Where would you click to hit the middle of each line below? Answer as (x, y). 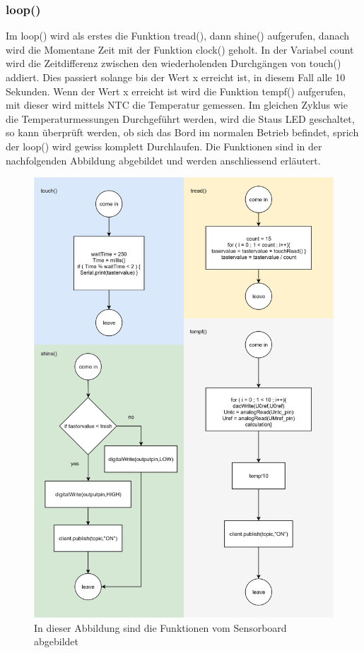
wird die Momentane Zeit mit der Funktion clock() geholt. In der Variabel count (180, 49)
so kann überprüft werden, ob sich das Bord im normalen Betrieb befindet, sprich (182, 132)
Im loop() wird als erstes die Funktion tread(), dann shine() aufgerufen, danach (178, 36)
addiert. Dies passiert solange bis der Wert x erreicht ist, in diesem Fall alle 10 (176, 77)
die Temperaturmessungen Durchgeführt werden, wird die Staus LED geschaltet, (180, 118)
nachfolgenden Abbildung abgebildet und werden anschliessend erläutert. (163, 160)
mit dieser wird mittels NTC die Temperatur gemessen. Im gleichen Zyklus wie (177, 105)
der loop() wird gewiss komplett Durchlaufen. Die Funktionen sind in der (164, 146)
